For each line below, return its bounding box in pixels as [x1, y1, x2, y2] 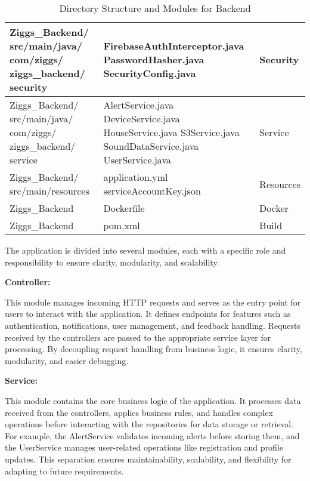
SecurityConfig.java [103, 66, 196, 80]
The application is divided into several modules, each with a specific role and [5, 244, 286, 256]
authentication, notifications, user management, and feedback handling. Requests [5, 319, 301, 331]
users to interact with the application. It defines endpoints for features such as [5, 307, 291, 320]
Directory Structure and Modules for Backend [59, 1, 251, 15]
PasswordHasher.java [103, 53, 204, 66]
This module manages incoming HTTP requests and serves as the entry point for [5, 295, 301, 308]
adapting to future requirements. [5, 464, 124, 477]
